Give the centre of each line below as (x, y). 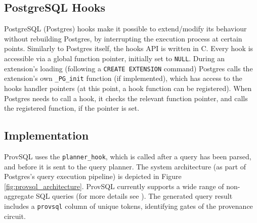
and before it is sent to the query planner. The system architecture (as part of (125, 166)
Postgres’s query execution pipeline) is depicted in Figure (93, 176)
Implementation (47, 135)
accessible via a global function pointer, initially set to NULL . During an (114, 58)
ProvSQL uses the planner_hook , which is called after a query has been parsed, (128, 156)
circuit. (15, 216)
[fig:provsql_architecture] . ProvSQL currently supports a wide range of (114, 186)
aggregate (19, 196)
